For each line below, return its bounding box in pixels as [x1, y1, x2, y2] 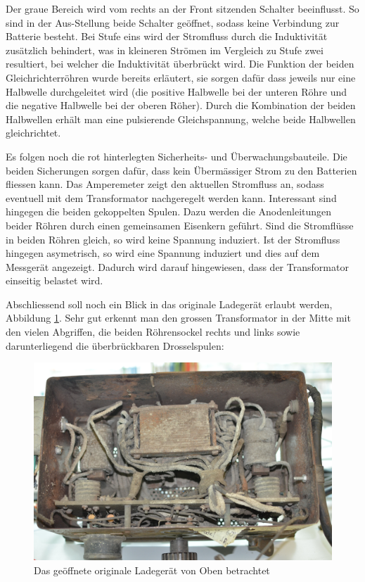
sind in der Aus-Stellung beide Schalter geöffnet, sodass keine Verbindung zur [6, 15, 340, 30]
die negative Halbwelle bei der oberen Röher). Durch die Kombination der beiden [6, 98, 356, 113]
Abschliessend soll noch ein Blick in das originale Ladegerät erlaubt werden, [6, 296, 333, 311]
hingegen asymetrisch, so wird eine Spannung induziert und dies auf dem [6, 246, 320, 260]
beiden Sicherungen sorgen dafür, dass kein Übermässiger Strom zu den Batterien [6, 163, 357, 177]
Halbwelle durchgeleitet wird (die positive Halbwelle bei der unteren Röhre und [6, 84, 347, 99]
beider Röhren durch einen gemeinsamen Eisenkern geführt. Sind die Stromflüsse [6, 217, 354, 232]
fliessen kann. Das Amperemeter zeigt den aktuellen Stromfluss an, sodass [6, 177, 324, 191]
